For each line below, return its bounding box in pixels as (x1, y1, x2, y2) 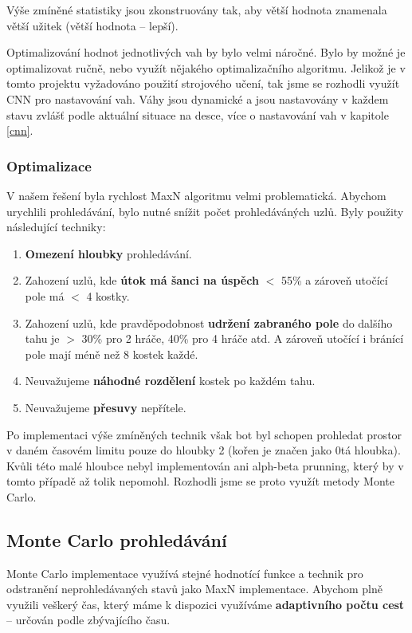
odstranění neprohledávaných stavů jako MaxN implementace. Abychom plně (6, 580, 383, 597)
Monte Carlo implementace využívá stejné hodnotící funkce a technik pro (6, 564, 363, 581)
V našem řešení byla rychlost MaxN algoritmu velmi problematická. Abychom (6, 187, 386, 203)
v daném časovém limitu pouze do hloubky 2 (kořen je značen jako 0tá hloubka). (6, 442, 401, 458)
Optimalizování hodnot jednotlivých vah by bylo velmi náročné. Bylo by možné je (6, 44, 406, 61)
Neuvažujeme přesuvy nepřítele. (25, 399, 186, 415)
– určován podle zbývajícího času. (6, 611, 171, 628)
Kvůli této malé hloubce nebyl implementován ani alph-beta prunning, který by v (6, 457, 404, 474)
